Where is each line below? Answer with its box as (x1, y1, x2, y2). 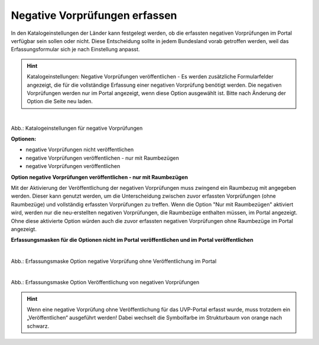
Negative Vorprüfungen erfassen (11, 9, 177, 22)
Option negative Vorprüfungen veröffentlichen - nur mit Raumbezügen (11, 173, 188, 180)
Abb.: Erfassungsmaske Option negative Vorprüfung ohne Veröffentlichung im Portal (11, 257, 217, 265)
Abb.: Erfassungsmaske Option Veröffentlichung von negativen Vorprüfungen (11, 279, 200, 286)
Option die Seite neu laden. (27, 98, 93, 105)
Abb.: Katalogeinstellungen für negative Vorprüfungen (11, 124, 143, 132)
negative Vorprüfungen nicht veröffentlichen (25, 146, 134, 153)
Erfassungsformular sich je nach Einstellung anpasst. (11, 46, 140, 53)
